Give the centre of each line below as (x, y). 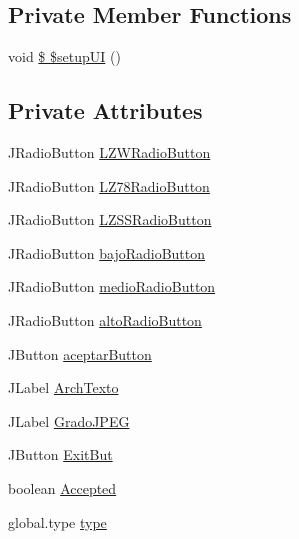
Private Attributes (105, 110)
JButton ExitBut (60, 454)
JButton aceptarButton (80, 353)
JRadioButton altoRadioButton (105, 319)
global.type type (57, 521)
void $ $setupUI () (64, 56)
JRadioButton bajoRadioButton (107, 252)
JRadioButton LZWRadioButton (109, 152)
